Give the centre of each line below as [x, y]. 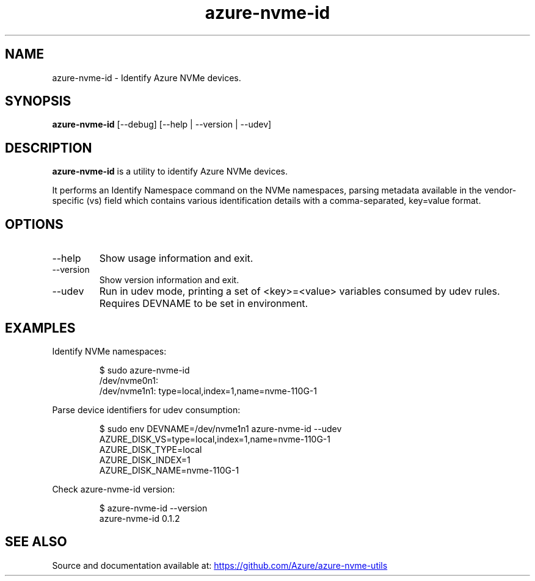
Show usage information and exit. [176, 258]
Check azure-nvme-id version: [114, 489]
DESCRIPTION [49, 148]
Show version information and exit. [169, 280]
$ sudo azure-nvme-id [144, 370]
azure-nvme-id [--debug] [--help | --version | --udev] [162, 125]
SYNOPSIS [38, 101]
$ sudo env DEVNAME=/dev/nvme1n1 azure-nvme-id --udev [220, 428]
